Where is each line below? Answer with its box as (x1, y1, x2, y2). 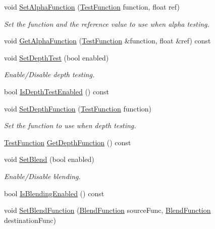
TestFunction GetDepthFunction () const (4, 137, 131, 147)
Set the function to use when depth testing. (4, 120, 136, 131)
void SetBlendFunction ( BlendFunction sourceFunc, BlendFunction (4, 205, 211, 215)
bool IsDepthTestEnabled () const (4, 86, 109, 96)
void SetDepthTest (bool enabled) (4, 52, 109, 63)
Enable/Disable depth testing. (4, 69, 95, 80)
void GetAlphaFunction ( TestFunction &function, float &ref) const (4, 35, 211, 46)
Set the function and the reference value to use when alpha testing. (4, 18, 209, 29)
